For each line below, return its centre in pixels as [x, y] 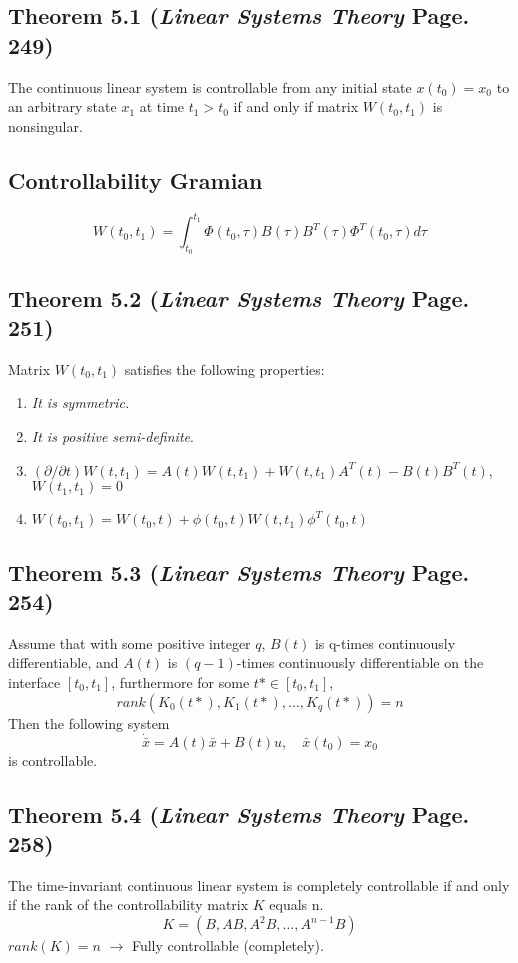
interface [34, 682]
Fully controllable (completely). [227, 945]
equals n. [296, 904]
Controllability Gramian [135, 179]
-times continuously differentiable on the [360, 662]
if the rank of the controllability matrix [128, 904]
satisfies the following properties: [224, 368]
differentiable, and [63, 662]
